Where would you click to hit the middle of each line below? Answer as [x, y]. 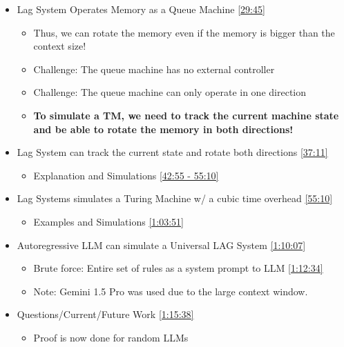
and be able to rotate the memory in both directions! [163, 129]
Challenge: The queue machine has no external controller [154, 69]
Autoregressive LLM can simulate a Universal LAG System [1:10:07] [161, 245]
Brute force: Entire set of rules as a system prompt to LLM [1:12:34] [178, 268]
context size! [60, 46]
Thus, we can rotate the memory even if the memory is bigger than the [184, 32]
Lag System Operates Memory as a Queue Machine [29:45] [141, 9]
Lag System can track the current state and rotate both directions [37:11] [172, 152]
